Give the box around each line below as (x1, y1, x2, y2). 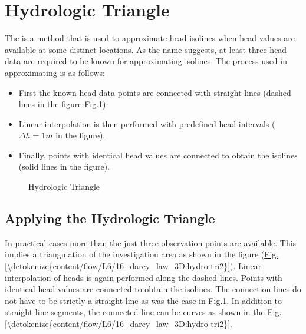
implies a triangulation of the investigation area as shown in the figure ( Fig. (5, 248, 279, 260)
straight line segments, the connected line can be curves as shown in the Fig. (5, 306, 282, 318)
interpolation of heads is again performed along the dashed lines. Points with (5, 271, 282, 283)
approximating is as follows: (5, 66, 105, 78)
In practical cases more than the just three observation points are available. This (5, 236, 297, 249)
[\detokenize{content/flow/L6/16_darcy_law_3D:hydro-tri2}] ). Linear (5, 260, 262, 272)
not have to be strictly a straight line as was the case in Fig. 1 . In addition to (5, 294, 282, 306)
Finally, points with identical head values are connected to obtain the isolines (18, 148, 298, 161)
